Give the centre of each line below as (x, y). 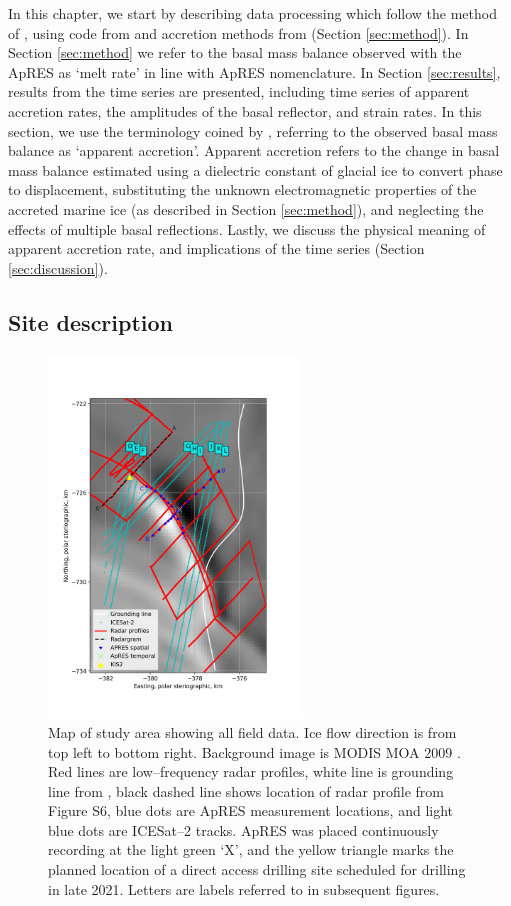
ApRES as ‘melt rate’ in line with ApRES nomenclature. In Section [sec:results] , (254, 71)
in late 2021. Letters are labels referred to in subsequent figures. (244, 888)
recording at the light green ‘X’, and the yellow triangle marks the (251, 849)
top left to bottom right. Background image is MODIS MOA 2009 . (254, 751)
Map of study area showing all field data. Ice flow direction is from (252, 731)
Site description (91, 321)
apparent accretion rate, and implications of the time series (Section (216, 248)
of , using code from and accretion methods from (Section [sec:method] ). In (238, 32)
